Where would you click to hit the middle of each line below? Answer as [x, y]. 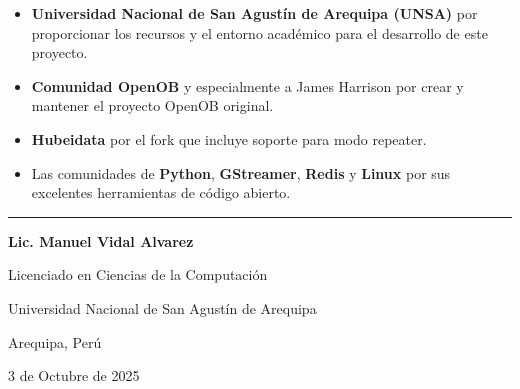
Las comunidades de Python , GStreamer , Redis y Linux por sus [241, 172]
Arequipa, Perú [55, 341]
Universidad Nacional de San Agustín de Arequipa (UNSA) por [254, 13]
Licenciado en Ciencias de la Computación [138, 274]
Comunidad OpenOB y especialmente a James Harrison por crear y [247, 85]
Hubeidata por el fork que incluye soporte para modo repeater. [229, 138]
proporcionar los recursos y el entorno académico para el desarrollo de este [259, 32]
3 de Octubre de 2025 [74, 375]
